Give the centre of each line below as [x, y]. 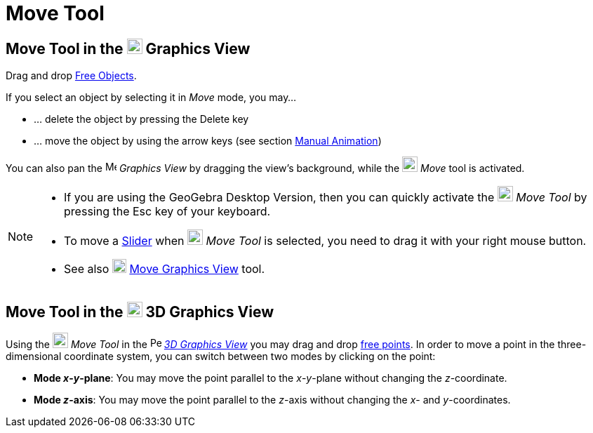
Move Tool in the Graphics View [128, 48]
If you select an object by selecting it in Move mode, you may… [151, 98]
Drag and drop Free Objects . [71, 76]
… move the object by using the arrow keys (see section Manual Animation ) [208, 141]
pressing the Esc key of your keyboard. [167, 212]
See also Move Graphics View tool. [165, 269]
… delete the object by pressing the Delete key [141, 119]
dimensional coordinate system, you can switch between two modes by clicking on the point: [221, 357]
